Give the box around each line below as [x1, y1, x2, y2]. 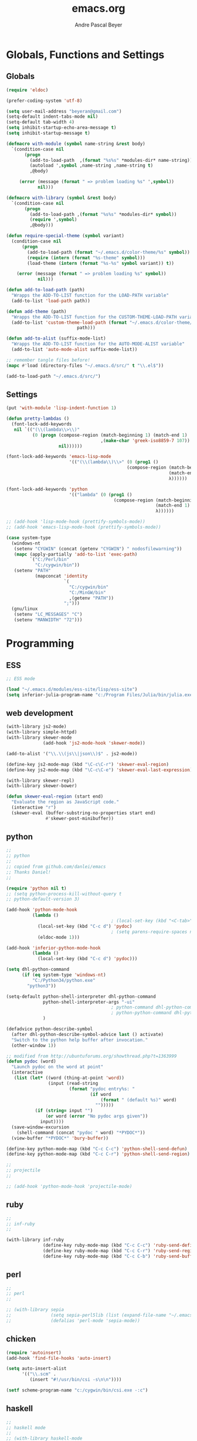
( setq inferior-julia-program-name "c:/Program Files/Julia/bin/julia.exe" [6, 692, 195, 698]
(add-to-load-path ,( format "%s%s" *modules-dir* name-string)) [29, 157, 193, 163]
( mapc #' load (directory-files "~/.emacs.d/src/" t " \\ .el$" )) [6, 363, 164, 368]
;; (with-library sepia [6, 1307, 64, 1313]
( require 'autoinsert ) [6, 1350, 62, 1356]
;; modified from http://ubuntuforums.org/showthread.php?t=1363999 [6, 1053, 177, 1059]
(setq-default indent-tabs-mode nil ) [6, 114, 98, 119]
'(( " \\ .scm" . [21, 1371, 57, 1377]
